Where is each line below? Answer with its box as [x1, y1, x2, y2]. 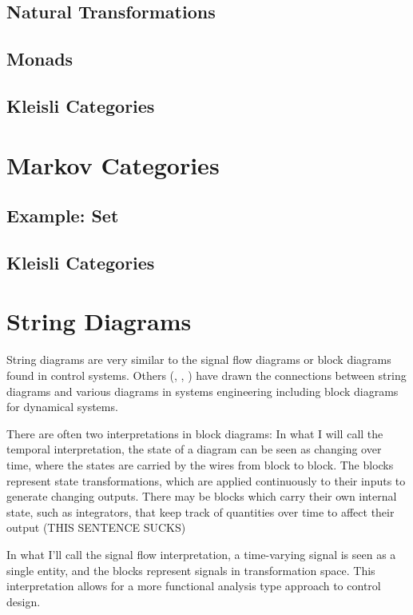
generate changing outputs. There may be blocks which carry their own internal [6, 488, 397, 505]
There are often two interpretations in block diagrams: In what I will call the [6, 425, 383, 441]
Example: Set [6, 203, 119, 228]
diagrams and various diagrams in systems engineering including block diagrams [6, 382, 399, 399]
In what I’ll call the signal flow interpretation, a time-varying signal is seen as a [6, 545, 396, 562]
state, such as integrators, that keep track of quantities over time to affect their [6, 503, 395, 520]
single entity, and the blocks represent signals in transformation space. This [6, 561, 375, 578]
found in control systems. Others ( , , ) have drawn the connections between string [6, 367, 407, 383]
